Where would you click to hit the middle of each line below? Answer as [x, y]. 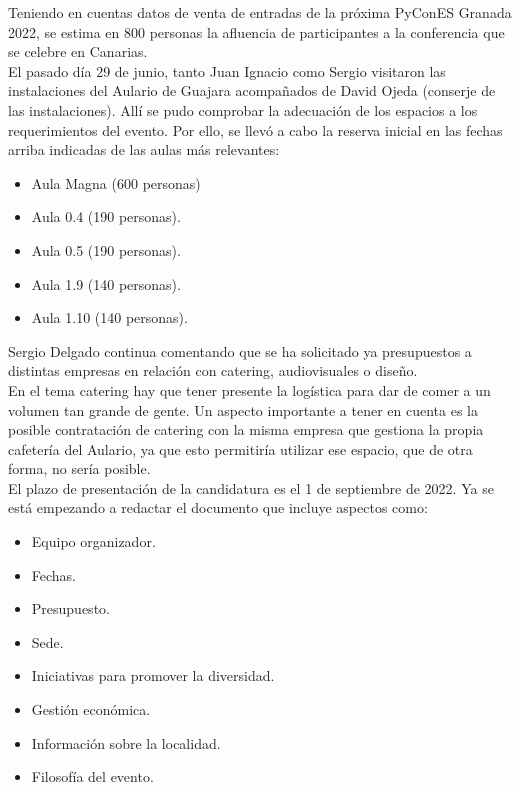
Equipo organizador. [93, 541]
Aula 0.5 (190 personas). [106, 249]
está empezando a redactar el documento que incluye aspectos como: [218, 507]
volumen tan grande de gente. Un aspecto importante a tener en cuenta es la [243, 409]
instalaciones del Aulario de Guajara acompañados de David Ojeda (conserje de [252, 90]
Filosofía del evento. [92, 776]
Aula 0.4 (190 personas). [106, 216]
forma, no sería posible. [79, 468]
